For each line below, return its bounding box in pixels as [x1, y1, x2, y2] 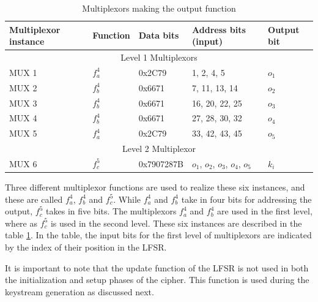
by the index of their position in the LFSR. [5, 241, 167, 253]
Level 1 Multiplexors [120, 51, 198, 64]
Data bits [138, 29, 179, 42]
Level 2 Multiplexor [122, 142, 196, 155]
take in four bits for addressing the [181, 192, 312, 205]
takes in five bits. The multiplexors [46, 205, 177, 217]
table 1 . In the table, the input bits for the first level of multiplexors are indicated [5, 228, 312, 241]
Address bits [192, 23, 246, 36]
